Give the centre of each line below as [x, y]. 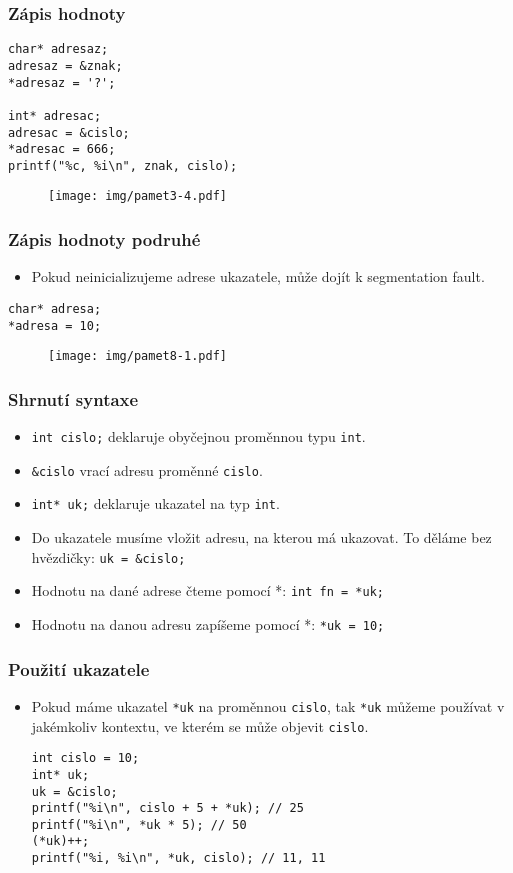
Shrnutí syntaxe [73, 398]
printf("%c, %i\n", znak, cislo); [123, 165]
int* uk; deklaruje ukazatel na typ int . [155, 503]
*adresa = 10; [55, 325]
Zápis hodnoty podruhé [104, 239]
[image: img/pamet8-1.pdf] [137, 356]
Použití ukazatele [79, 668]
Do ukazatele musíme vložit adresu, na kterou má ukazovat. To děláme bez [261, 537]
